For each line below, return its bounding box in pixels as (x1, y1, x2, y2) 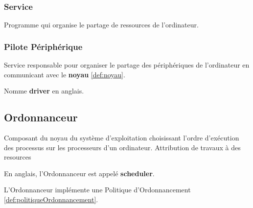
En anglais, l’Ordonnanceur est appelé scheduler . (4, 168, 155, 178)
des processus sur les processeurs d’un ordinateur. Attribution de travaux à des (4, 142, 241, 152)
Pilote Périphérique (4, 40, 83, 52)
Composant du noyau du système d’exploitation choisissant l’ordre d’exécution (4, 133, 239, 143)
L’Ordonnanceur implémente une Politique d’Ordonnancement (4, 185, 191, 195)
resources (4, 152, 31, 162)
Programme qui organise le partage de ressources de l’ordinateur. (4, 20, 199, 30)
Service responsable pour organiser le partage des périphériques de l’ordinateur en (4, 60, 250, 70)
